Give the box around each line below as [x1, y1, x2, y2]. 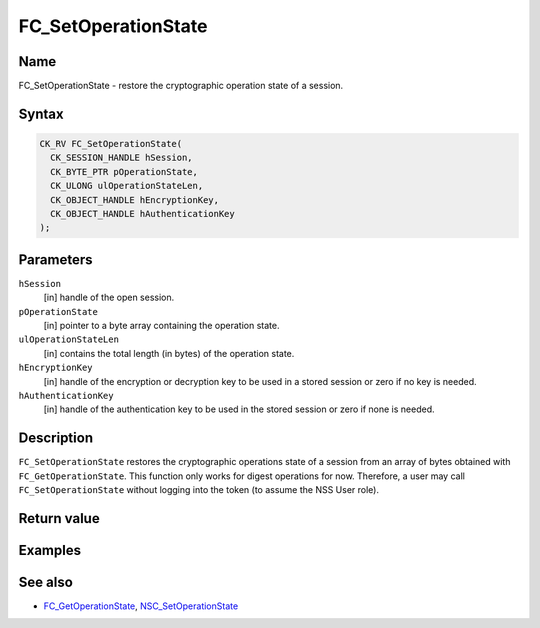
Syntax [18, 105, 64, 122]
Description [18, 430, 94, 447]
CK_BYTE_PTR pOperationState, [50, 166, 199, 177]
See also [18, 573, 74, 590]
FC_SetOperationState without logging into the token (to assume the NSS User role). [18, 484, 380, 496]
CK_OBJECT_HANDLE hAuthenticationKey [50, 208, 235, 220]
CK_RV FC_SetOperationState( [39, 138, 183, 150]
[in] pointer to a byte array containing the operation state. [43, 320, 280, 332]
